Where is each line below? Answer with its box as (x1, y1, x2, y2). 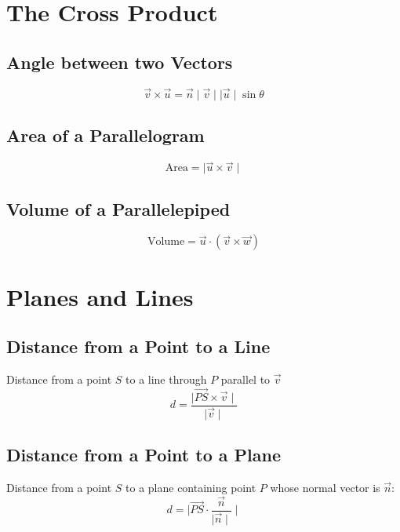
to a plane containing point (125, 479, 256, 496)
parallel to (220, 371, 271, 387)
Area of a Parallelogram (6, 123, 205, 148)
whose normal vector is (270, 479, 380, 496)
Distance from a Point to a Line (6, 334, 271, 359)
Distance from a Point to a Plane (6, 443, 281, 467)
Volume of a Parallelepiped (6, 196, 231, 220)
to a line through (125, 371, 207, 387)
